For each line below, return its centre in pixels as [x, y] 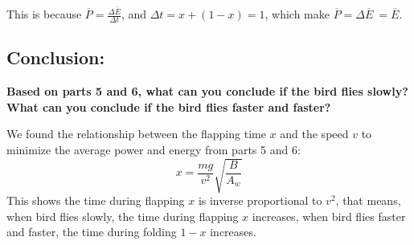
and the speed [314, 134]
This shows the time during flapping [96, 200]
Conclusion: [56, 57]
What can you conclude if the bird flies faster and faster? [169, 106]
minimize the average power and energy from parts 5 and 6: [154, 149]
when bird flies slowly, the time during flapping [123, 216]
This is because [44, 14]
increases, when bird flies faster [329, 216]
